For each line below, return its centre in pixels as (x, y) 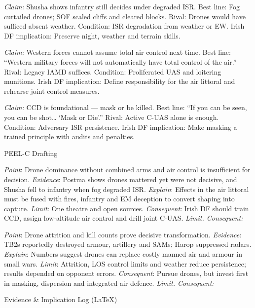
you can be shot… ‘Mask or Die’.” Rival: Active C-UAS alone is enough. (111, 117)
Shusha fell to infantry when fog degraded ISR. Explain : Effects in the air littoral (127, 189)
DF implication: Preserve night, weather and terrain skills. (92, 35)
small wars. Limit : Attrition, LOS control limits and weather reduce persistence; (125, 263)
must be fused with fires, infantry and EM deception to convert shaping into (119, 199)
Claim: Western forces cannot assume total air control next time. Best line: (117, 52)
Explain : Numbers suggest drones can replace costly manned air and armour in (123, 254)
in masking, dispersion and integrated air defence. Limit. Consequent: (109, 283)
